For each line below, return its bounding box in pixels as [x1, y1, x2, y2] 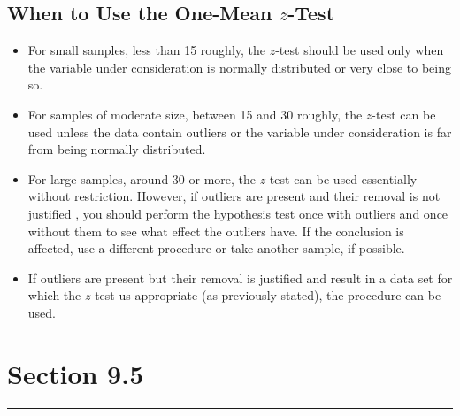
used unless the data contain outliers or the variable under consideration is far [27, 122, 452, 141]
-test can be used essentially [265, 169, 418, 188]
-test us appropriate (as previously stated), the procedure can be [90, 286, 441, 304]
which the [27, 286, 81, 304]
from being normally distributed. [27, 140, 206, 158]
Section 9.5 [7, 355, 144, 391]
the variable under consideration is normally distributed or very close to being [27, 58, 451, 76]
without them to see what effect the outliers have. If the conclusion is [27, 221, 404, 240]
